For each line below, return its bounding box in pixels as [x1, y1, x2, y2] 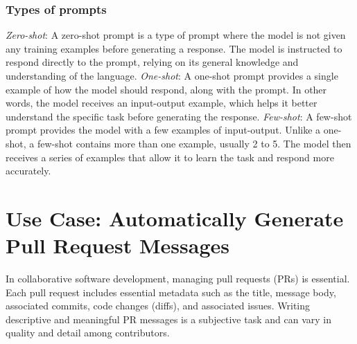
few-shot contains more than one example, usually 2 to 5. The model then [37, 136, 351, 150]
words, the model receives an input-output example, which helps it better [6, 96, 317, 110]
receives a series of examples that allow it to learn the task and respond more [6, 150, 334, 164]
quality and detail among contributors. [6, 325, 170, 340]
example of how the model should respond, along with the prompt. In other [6, 82, 327, 96]
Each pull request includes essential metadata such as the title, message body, [6, 284, 336, 299]
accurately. [6, 163, 51, 178]
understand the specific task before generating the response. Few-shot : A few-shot [6, 109, 352, 123]
